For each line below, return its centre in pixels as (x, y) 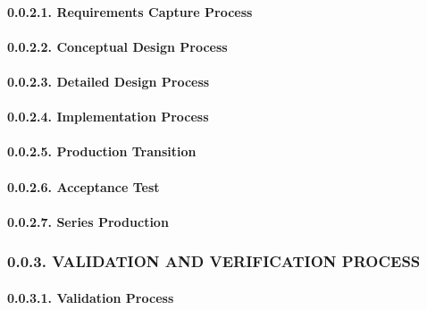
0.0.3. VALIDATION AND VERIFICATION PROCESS (214, 261)
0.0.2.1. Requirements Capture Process (130, 11)
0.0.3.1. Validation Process (91, 297)
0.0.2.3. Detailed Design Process (109, 81)
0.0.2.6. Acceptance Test (84, 186)
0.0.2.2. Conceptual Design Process (117, 46)
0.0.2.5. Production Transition (102, 151)
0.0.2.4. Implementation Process (108, 117)
